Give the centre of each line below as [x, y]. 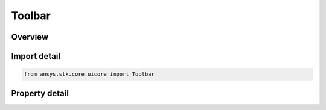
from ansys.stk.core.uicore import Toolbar [89, 74]
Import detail [36, 56]
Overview [30, 37]
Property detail [40, 93]
